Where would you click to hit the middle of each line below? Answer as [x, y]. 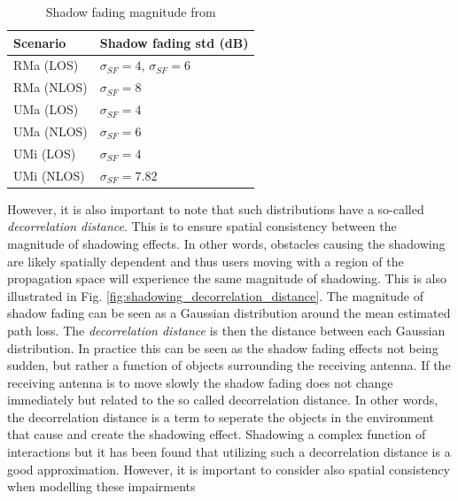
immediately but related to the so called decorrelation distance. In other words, [223, 400]
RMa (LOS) [46, 65]
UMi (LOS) [45, 153]
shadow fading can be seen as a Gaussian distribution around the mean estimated [229, 313]
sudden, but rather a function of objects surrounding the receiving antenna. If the [229, 365]
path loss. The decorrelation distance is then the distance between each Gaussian [226, 330]
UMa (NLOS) [50, 131]
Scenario [40, 42]
